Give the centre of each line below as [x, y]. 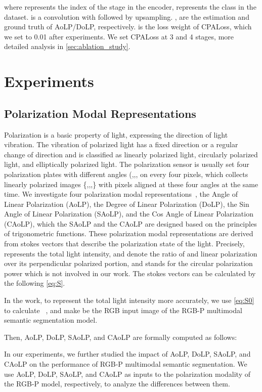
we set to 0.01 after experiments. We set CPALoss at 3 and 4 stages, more [119, 36]
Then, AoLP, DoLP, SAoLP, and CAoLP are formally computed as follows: [121, 337]
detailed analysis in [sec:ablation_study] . [67, 46]
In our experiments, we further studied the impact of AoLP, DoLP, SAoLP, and [127, 354]
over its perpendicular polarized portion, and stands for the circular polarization [128, 263]
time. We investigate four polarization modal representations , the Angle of [121, 194]
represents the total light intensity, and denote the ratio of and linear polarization [131, 253]
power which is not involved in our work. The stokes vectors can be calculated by [130, 273]
